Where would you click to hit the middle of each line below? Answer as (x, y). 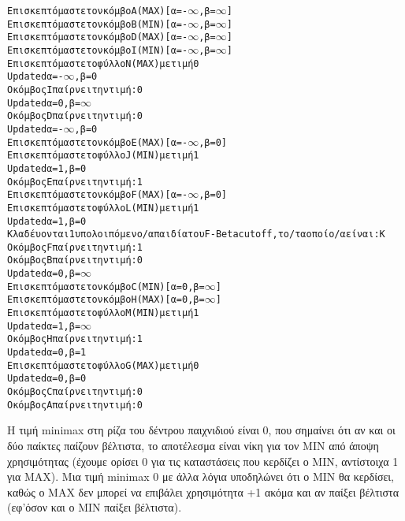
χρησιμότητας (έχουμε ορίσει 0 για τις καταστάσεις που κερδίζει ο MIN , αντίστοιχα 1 (203, 461)
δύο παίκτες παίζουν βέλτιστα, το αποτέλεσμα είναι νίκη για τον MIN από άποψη (193, 445)
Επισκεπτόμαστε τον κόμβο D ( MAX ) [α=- (98, 37)
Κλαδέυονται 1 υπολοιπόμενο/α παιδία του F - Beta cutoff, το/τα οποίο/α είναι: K (196, 234)
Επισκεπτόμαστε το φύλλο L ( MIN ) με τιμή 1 (103, 208)
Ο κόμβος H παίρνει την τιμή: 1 (75, 339)
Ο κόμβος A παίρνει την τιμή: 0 (75, 405)
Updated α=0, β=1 (47, 353)
